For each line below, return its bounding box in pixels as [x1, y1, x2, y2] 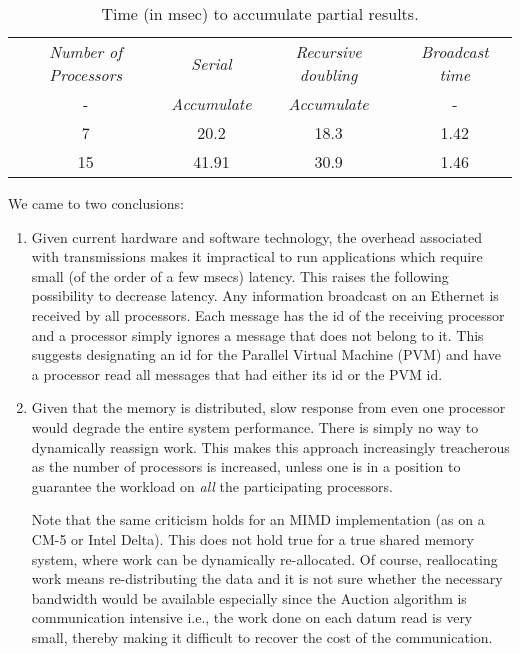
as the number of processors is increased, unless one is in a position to [31, 456, 461, 477]
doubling [299, 63, 358, 86]
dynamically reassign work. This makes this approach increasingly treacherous [31, 436, 510, 457]
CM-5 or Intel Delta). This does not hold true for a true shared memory [31, 528, 474, 549]
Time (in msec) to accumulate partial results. [101, 2, 419, 25]
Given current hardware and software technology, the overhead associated [31, 226, 482, 247]
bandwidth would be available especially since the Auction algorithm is [31, 587, 467, 608]
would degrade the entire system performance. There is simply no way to [31, 416, 479, 437]
